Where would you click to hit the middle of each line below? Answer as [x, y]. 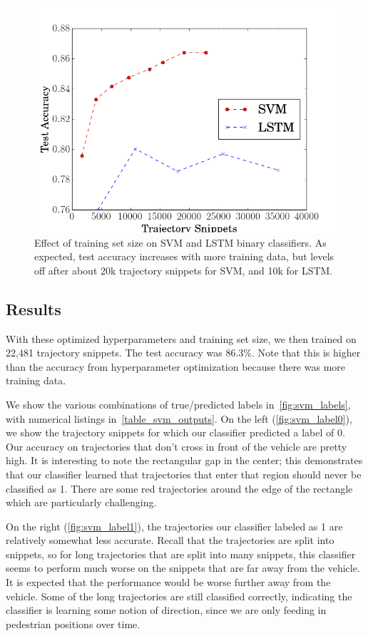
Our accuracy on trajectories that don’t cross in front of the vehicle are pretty [177, 446]
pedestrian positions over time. [73, 624]
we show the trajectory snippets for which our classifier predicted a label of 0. [175, 432]
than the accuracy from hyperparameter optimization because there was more [176, 366]
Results [34, 308]
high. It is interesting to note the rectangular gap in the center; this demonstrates [184, 460]
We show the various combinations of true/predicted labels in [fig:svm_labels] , [178, 404]
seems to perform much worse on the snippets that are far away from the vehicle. [183, 568]
